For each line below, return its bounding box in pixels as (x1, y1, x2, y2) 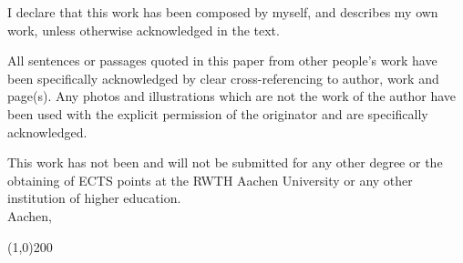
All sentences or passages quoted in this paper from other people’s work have (7, 51, 437, 70)
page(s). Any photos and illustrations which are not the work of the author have (7, 86, 457, 106)
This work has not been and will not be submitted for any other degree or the (7, 153, 443, 172)
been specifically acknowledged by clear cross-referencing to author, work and (7, 68, 439, 87)
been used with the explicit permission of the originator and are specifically (7, 104, 428, 123)
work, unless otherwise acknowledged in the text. (7, 20, 280, 39)
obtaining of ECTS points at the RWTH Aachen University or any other (7, 170, 413, 189)
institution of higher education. (7, 188, 181, 207)
